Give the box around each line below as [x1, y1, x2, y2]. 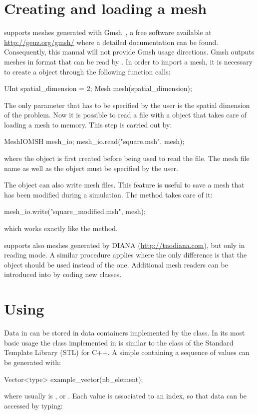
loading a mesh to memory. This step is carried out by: [4, 119, 172, 129]
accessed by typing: [4, 400, 63, 410]
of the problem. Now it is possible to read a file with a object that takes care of [4, 109, 247, 120]
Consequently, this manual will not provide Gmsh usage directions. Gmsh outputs [4, 46, 255, 57]
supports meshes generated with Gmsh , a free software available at [4, 27, 212, 37]
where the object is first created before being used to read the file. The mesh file [4, 153, 250, 163]
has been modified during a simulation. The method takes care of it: [4, 189, 213, 199]
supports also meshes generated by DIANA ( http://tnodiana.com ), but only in [4, 239, 245, 250]
